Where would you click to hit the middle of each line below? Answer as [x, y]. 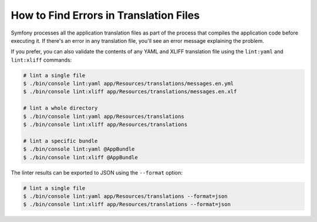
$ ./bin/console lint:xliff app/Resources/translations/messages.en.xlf [130, 92]
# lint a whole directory [60, 108]
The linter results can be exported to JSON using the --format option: [97, 172]
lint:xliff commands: [41, 60]
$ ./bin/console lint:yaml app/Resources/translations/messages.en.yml [129, 84]
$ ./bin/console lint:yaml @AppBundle [79, 149]
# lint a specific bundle [60, 141]
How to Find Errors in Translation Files [105, 15]
